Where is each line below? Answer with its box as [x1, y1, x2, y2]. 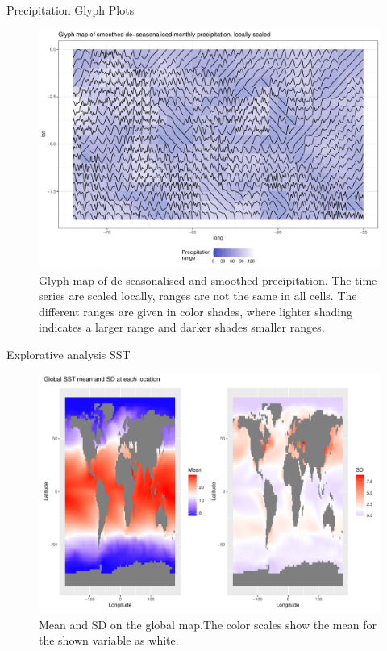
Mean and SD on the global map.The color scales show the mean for [39, 616, 377, 632]
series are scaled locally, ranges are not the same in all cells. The [39, 287, 357, 304]
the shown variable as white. [39, 632, 179, 649]
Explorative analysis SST [6, 346, 131, 363]
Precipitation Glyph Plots [6, 2, 135, 18]
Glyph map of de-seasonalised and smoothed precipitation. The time [39, 271, 377, 288]
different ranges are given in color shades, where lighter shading [39, 303, 353, 319]
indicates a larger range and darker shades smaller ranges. [39, 319, 325, 336]
